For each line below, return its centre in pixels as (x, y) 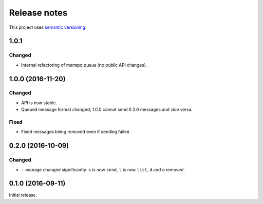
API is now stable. (39, 103)
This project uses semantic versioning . (48, 27)
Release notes (38, 13)
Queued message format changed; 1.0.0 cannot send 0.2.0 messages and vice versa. (107, 110)
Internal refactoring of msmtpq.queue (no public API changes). (84, 65)
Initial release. (23, 195)
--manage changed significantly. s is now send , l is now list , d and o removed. (103, 169)
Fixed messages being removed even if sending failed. (76, 132)
